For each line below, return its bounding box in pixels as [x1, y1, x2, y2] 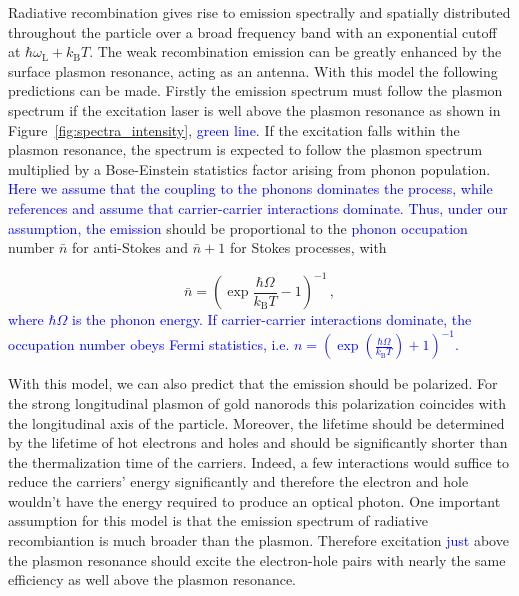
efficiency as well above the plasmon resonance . [8, 569, 297, 590]
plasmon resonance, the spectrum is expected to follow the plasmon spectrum [8, 139, 483, 160]
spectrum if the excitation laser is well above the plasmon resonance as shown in [8, 99, 501, 120]
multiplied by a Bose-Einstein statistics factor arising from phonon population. [8, 158, 491, 179]
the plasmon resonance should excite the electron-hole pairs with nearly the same [8, 549, 506, 570]
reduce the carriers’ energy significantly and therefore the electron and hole [8, 471, 469, 492]
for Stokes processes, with [229, 237, 387, 258]
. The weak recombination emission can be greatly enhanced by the [89, 41, 502, 62]
